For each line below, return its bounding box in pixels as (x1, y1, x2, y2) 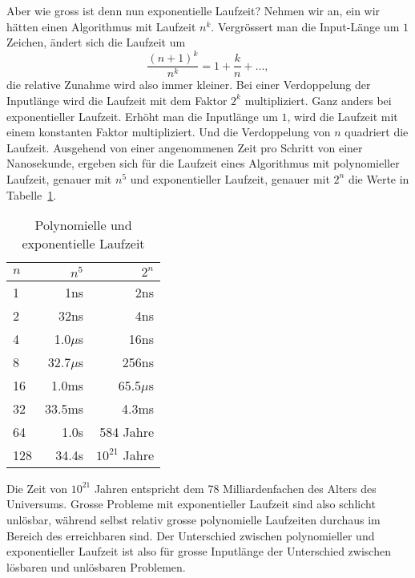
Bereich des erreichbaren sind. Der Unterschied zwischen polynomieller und (6, 527, 375, 544)
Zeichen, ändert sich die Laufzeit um (6, 34, 186, 51)
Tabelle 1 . (6, 186, 57, 203)
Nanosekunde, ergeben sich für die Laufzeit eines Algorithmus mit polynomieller (6, 155, 400, 172)
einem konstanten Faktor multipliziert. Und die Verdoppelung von (6, 123, 331, 140)
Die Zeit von (6, 479, 68, 496)
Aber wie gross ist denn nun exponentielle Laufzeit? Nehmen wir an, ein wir (6, 2, 381, 18)
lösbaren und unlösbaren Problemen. (6, 558, 186, 575)
